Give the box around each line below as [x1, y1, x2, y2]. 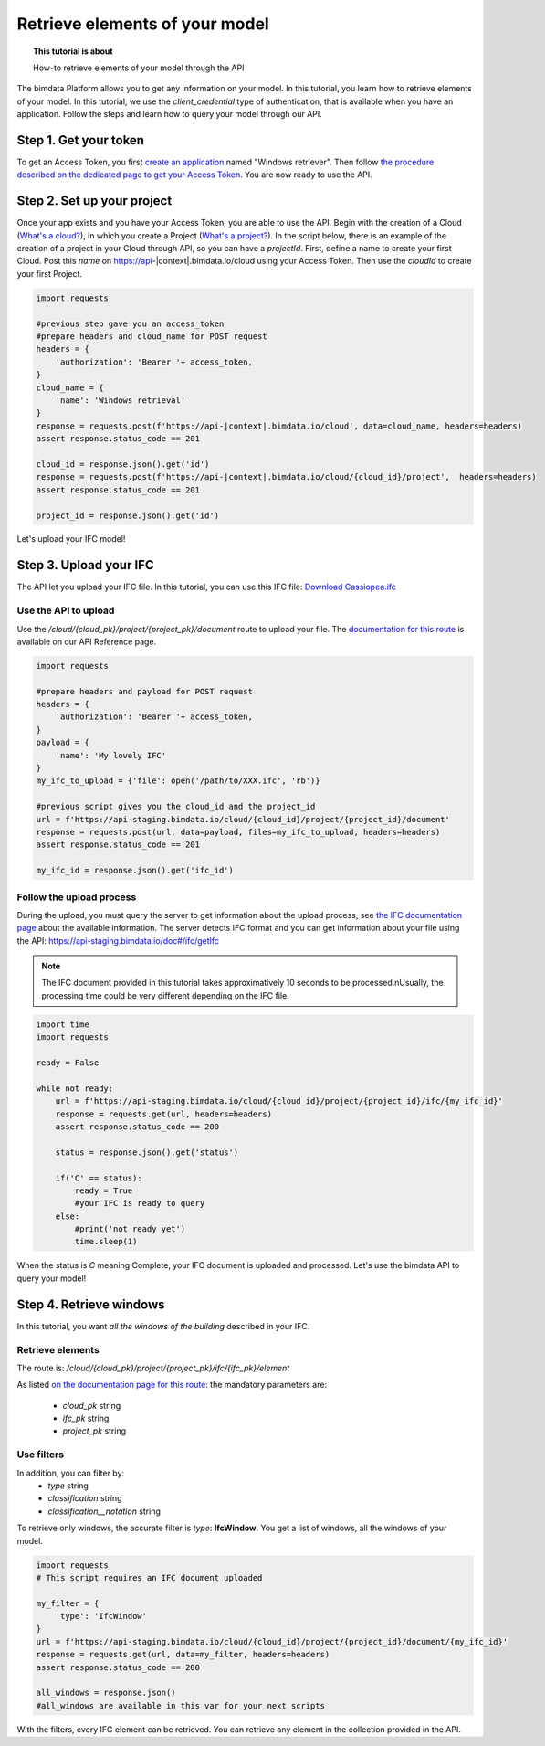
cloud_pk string [62, 1400, 121, 1411]
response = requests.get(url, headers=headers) [55, 1108, 273, 1119]
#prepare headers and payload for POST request [36, 686, 253, 696]
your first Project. [16, 268, 82, 279]
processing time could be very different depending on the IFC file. [41, 989, 289, 1000]
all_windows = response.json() [36, 1688, 177, 1698]
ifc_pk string [62, 1413, 110, 1424]
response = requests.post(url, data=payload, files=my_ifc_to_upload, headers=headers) [36, 827, 441, 837]
